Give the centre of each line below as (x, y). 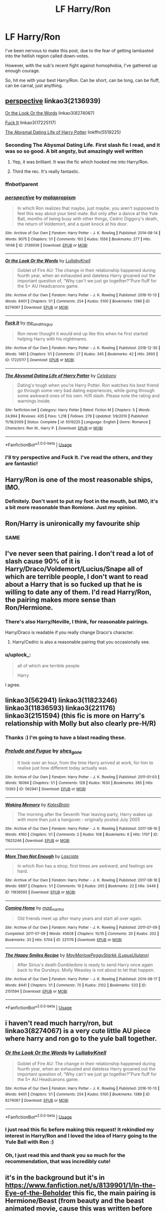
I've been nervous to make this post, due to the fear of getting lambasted (80, 50)
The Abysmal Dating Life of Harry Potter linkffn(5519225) (63, 132)
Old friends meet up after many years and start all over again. (80, 918)
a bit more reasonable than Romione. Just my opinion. (71, 508)
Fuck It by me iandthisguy (29, 323)
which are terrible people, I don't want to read (77, 577)
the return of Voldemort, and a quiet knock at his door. (72, 224)
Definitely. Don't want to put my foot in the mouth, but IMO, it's (82, 501)
